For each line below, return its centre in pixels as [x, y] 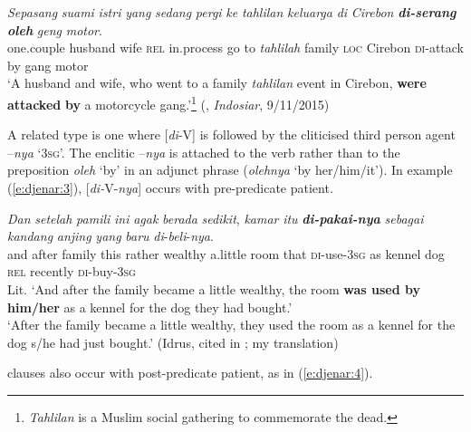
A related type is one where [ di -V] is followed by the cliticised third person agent [231, 134]
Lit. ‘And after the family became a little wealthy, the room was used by [214, 288]
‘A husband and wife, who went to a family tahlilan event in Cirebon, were [217, 83]
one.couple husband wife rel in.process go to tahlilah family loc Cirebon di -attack [236, 48]
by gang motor [48, 65]
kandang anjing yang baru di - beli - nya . [111, 236]
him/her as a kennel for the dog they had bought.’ [150, 307]
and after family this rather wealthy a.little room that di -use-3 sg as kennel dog [226, 253]
